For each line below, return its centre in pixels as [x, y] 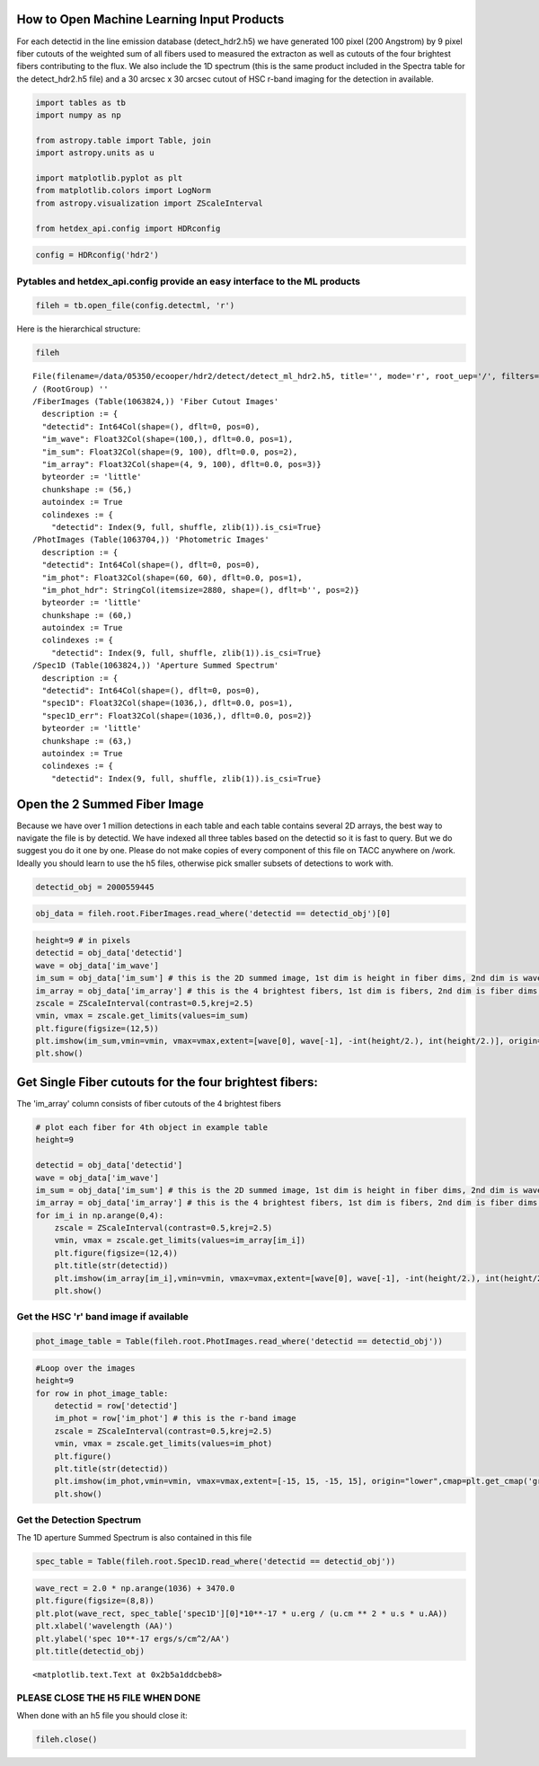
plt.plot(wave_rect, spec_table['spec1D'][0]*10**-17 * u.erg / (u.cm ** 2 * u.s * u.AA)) [242, 1613]
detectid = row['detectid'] [116, 1405]
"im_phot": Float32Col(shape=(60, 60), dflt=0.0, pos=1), [172, 578]
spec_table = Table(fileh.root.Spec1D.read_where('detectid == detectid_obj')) [216, 1562]
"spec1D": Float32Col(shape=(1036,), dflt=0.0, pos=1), [168, 703]
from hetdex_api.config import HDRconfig [128, 228]
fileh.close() [66, 1740]
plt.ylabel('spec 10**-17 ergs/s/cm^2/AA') [133, 1638]
